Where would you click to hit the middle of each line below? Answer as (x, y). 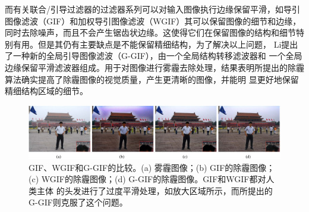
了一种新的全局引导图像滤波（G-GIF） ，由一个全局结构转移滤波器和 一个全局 (154, 56)
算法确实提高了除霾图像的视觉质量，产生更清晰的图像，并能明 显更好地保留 (152, 79)
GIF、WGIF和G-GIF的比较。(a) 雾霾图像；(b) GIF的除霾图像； (152, 167)
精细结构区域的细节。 (46, 91)
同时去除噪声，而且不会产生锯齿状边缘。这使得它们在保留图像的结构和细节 (150, 32)
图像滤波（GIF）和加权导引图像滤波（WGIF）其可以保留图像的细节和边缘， (153, 21)
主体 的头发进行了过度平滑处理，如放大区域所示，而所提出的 (154, 190)
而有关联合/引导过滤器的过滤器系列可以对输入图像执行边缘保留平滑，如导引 (152, 9)
